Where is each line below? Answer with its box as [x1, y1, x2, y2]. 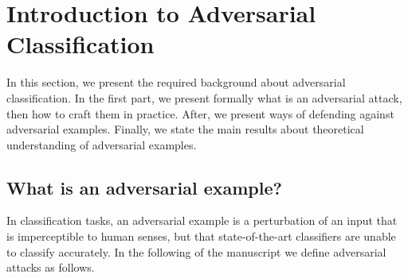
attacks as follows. [6, 259, 95, 276]
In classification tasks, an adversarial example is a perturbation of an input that [6, 212, 398, 229]
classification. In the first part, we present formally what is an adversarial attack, [6, 89, 402, 106]
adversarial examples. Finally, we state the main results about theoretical [6, 121, 364, 137]
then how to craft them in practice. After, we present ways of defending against [6, 105, 394, 122]
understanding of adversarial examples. [6, 136, 197, 153]
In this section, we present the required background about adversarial [6, 74, 346, 91]
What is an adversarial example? [6, 175, 282, 199]
